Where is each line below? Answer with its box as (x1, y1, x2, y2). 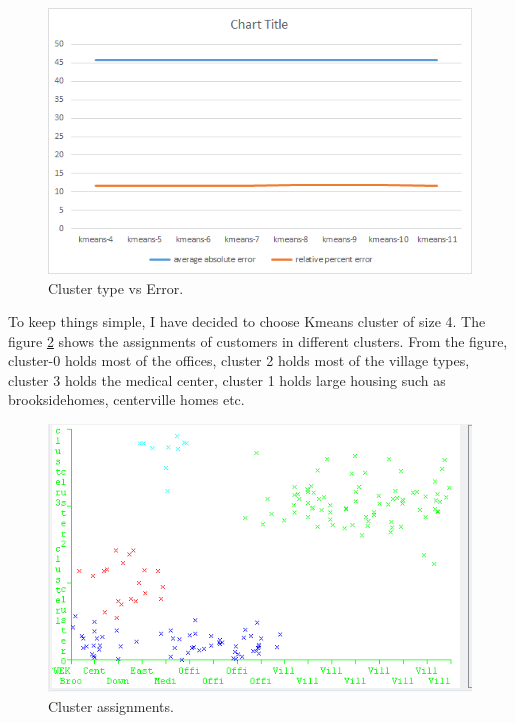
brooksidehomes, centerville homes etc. (8, 389, 245, 410)
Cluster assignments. (48, 696, 174, 717)
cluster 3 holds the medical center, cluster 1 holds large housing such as (8, 369, 446, 390)
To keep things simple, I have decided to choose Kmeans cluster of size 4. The (8, 311, 486, 332)
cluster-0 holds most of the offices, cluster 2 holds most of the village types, (8, 350, 470, 371)
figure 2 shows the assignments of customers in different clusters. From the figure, (8, 330, 508, 351)
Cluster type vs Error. (48, 277, 184, 298)
